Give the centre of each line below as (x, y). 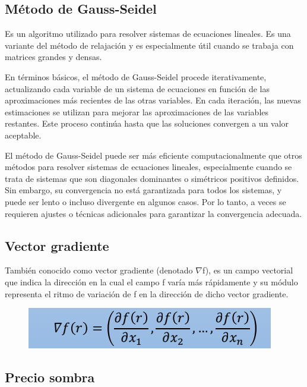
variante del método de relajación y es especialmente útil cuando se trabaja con (149, 45)
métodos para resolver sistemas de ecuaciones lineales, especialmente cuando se (148, 167)
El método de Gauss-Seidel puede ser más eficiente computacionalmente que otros (153, 155)
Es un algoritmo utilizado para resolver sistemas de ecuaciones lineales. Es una (148, 34)
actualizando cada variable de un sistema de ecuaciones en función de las (137, 88)
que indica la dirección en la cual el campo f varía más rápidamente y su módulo (151, 281)
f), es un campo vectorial (248, 270)
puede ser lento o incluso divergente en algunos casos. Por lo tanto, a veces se (145, 201)
